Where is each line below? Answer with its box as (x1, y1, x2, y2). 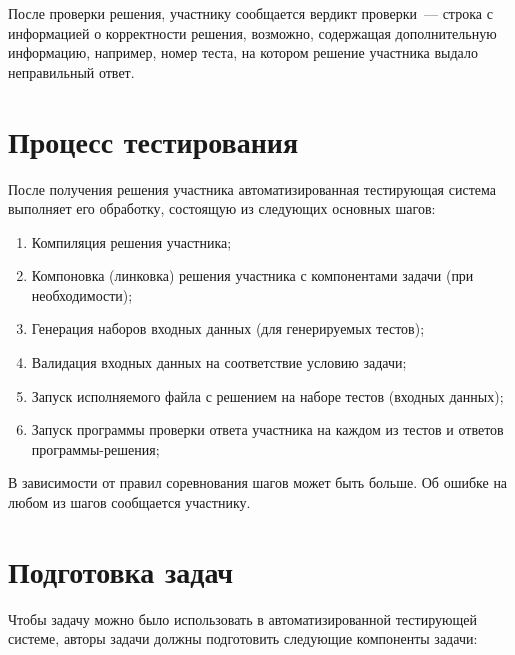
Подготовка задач (8, 550, 234, 591)
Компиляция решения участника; (31, 231, 232, 252)
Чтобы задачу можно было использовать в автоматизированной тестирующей (8, 608, 477, 629)
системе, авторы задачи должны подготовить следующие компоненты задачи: (8, 628, 478, 649)
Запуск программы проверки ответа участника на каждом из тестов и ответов (31, 419, 504, 440)
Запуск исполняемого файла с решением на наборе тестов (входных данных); (31, 385, 504, 406)
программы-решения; (31, 438, 160, 459)
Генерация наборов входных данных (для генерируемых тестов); (31, 318, 425, 339)
